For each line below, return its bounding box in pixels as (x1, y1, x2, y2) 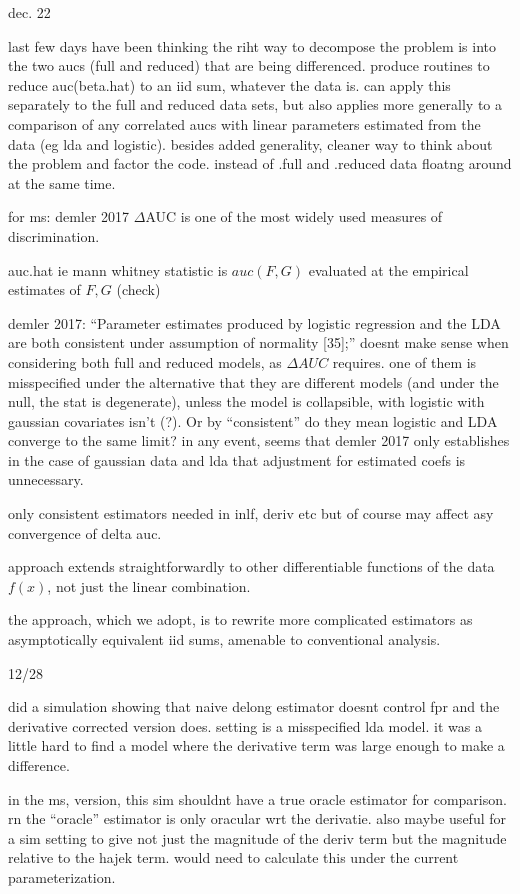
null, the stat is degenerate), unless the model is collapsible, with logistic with (8, 391, 485, 412)
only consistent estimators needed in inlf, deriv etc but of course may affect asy (8, 503, 494, 524)
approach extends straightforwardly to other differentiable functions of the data (8, 556, 495, 577)
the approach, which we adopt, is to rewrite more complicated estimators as (8, 609, 473, 630)
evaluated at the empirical (308, 259, 469, 280)
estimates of (8, 279, 81, 300)
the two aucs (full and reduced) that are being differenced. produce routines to (8, 55, 490, 76)
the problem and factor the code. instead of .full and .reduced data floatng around (8, 153, 512, 174)
